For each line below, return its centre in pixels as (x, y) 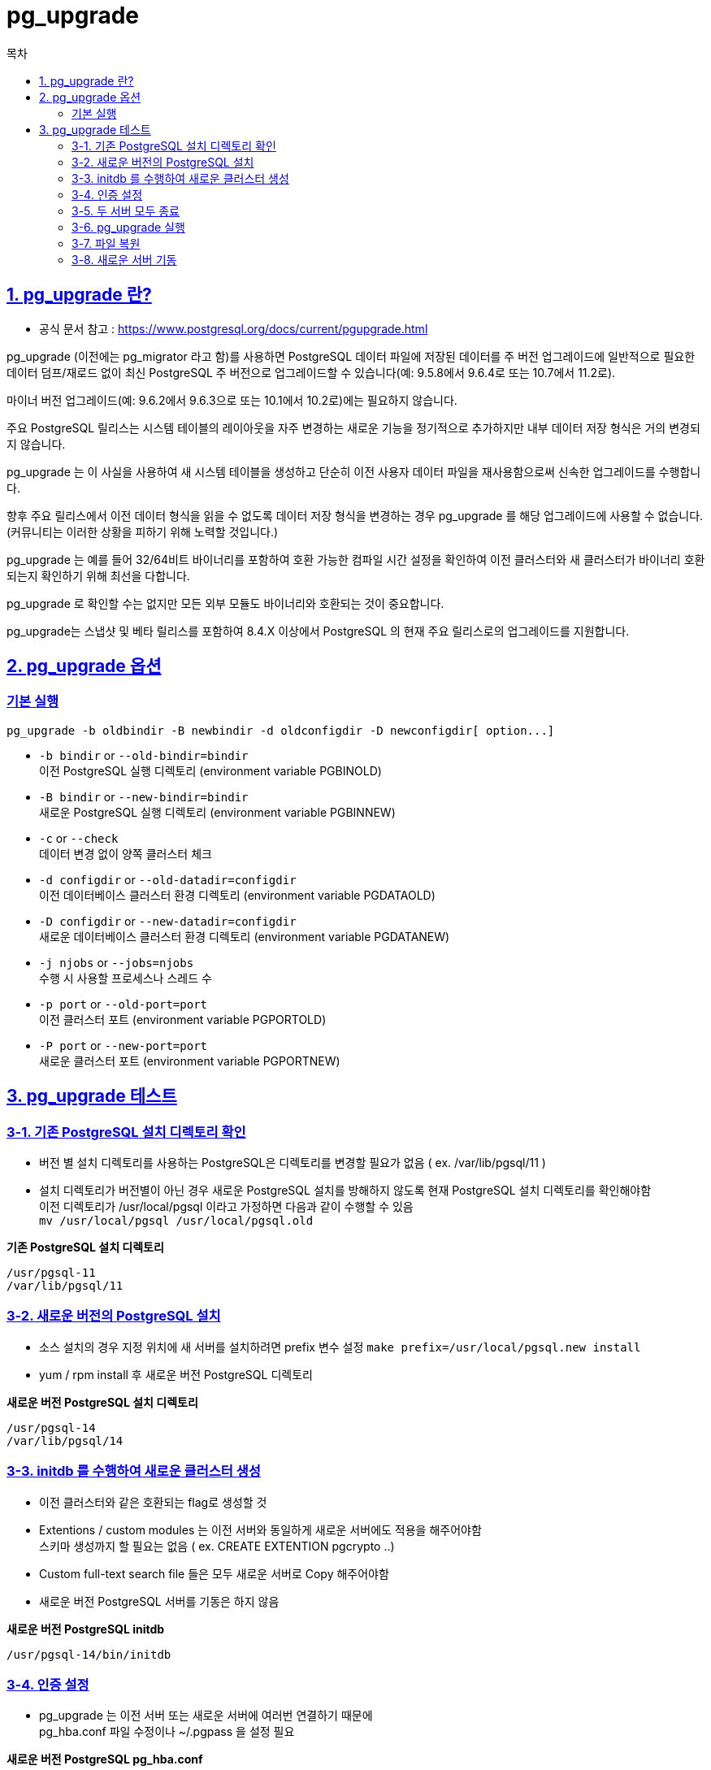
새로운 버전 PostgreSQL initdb (86, 1629)
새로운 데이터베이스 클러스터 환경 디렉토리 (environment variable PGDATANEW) (245, 936)
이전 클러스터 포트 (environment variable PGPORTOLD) (183, 1019)
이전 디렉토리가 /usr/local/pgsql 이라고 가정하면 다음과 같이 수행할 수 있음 (226, 1207)
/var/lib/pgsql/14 (65, 1440)
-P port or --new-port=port (123, 1045)
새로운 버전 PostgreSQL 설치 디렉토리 (102, 1402)
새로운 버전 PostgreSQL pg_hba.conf (105, 1759)
